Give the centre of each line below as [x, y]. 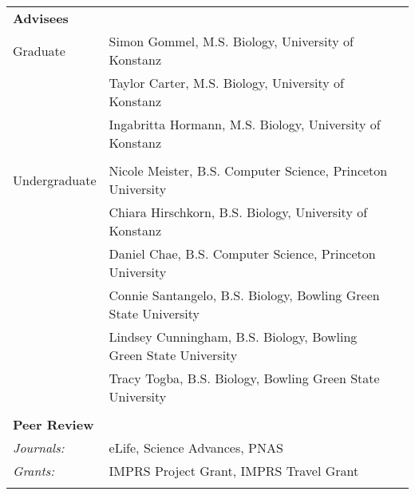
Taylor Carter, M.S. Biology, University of [226, 83]
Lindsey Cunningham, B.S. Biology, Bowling [233, 337]
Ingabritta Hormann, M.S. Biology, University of [245, 124]
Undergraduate [55, 180]
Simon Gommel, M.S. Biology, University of [231, 41]
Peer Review [53, 424]
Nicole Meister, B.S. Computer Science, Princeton [248, 170]
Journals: [39, 447]
